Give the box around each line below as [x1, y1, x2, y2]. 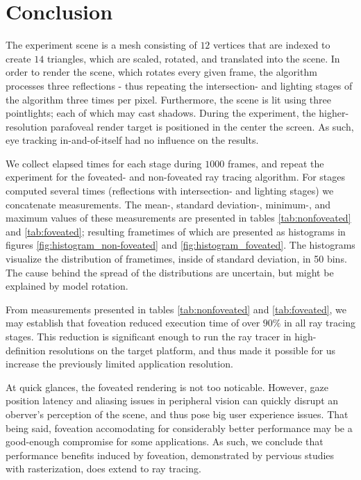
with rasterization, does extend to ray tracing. [6, 461, 201, 476]
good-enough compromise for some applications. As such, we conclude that [6, 434, 324, 449]
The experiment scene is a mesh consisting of [6, 38, 197, 52]
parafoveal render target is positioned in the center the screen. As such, [50, 119, 354, 133]
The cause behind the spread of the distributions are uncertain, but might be [6, 265, 334, 279]
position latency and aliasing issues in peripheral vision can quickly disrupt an [6, 393, 339, 408]
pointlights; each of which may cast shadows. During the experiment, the [6, 106, 316, 120]
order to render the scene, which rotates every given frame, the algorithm [6, 65, 317, 79]
